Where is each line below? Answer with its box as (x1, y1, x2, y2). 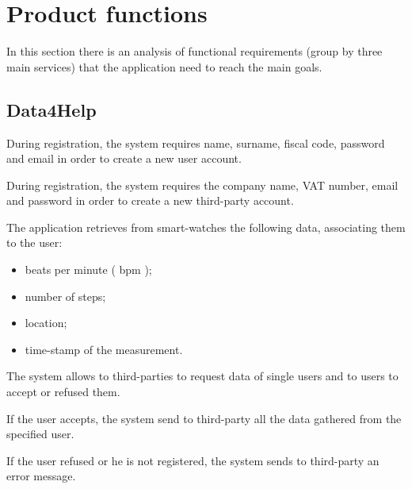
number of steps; (25, 287, 106, 304)
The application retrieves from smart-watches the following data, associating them (6, 218, 406, 235)
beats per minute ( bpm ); (25, 261, 152, 278)
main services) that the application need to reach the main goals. (6, 58, 322, 75)
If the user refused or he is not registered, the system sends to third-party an (6, 452, 380, 468)
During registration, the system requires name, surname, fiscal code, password (6, 134, 385, 151)
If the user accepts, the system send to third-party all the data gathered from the (6, 410, 402, 426)
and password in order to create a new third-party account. (6, 192, 294, 209)
